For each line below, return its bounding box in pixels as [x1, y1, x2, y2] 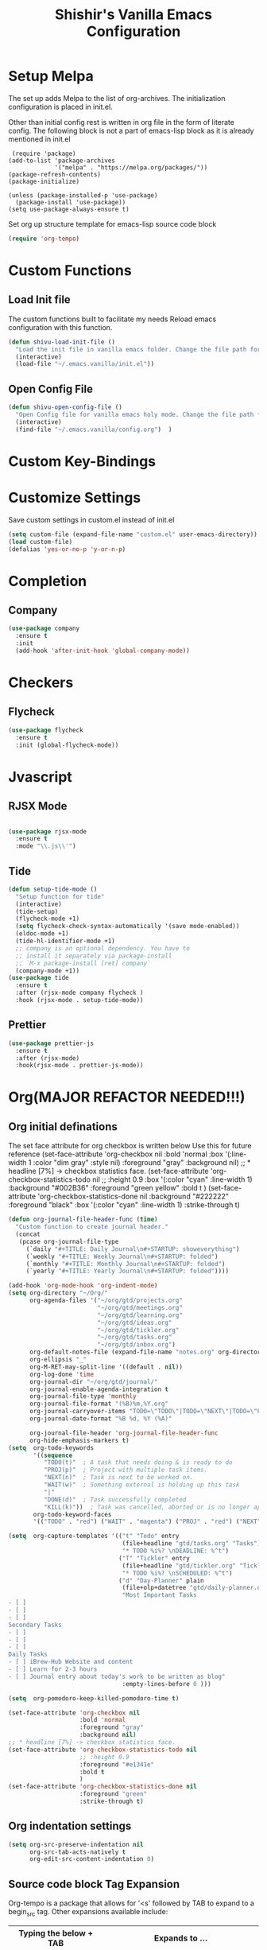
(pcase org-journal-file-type [18, 1237, 119, 1245]
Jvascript [8, 767, 73, 786]
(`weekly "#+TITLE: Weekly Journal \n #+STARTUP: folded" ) [25, 1253, 219, 1261]
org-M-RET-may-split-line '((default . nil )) [29, 1362, 183, 1371]
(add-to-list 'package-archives [8, 157, 115, 165]
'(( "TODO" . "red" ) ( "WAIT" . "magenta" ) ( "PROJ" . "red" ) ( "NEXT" [33, 1517, 261, 1526]
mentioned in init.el [8, 134, 71, 144]
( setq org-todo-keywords [8, 1443, 94, 1452]
